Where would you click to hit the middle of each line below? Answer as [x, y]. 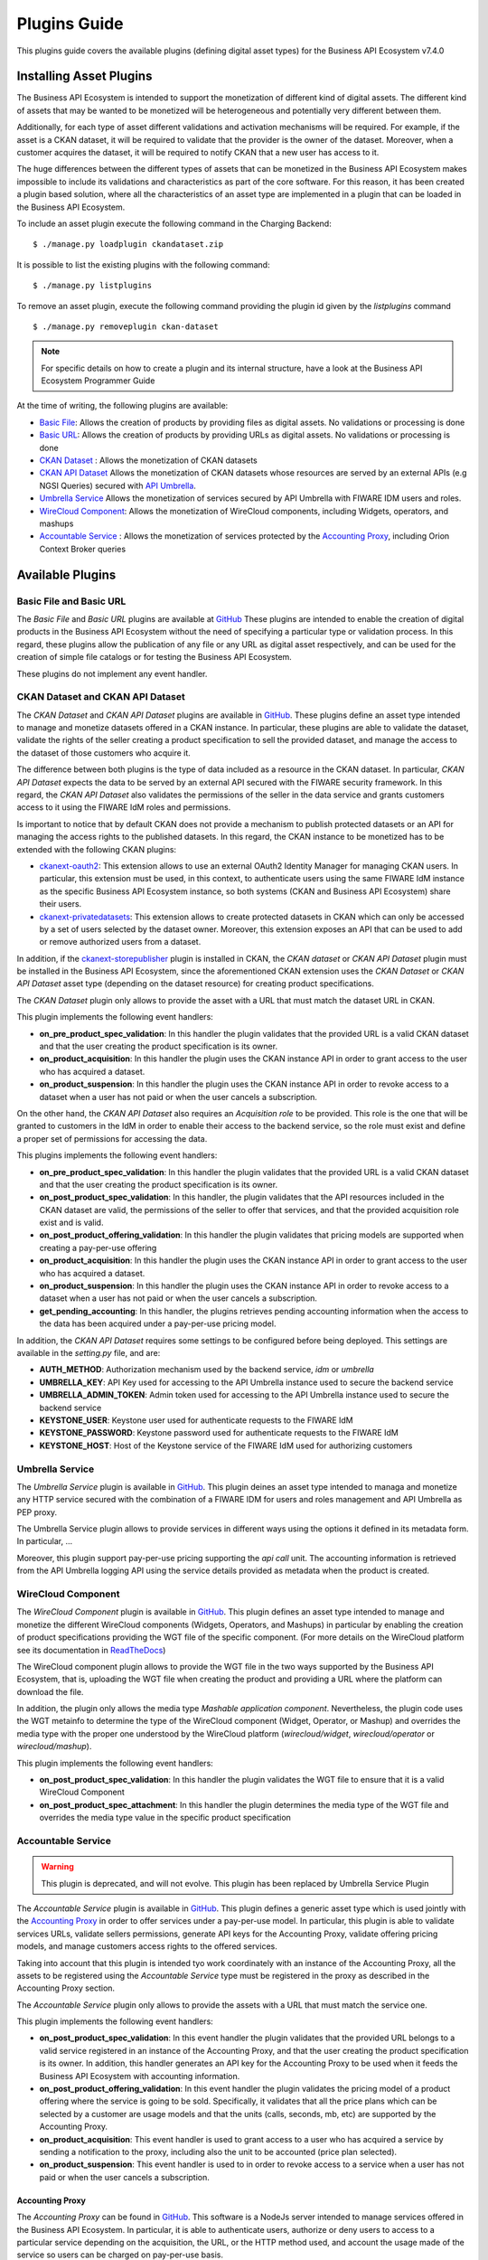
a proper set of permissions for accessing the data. [112, 1138]
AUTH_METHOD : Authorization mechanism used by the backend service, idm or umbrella [206, 1370]
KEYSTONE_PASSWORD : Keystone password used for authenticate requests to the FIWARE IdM [219, 1433]
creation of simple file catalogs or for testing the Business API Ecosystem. [155, 657]
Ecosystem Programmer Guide [98, 381]
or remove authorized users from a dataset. [120, 942]
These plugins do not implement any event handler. [112, 673]
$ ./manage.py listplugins [93, 286]
